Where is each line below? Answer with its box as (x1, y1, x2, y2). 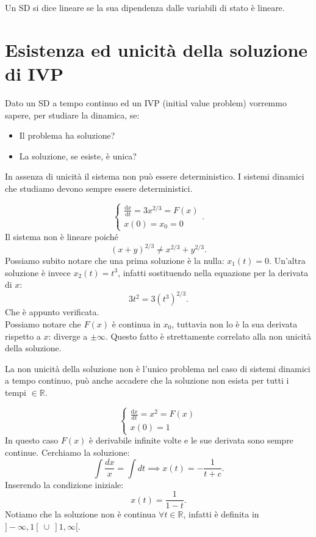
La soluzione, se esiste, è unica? (19, 149, 137, 162)
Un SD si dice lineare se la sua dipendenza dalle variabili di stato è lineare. (5, 1, 285, 13)
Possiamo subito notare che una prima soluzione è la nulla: (5, 254, 224, 267)
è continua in (112, 317, 160, 330)
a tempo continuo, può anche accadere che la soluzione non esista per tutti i (5, 374, 289, 387)
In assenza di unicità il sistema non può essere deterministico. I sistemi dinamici (5, 170, 304, 183)
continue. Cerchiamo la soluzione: (5, 445, 130, 458)
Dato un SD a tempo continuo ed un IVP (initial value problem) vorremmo (5, 96, 287, 109)
